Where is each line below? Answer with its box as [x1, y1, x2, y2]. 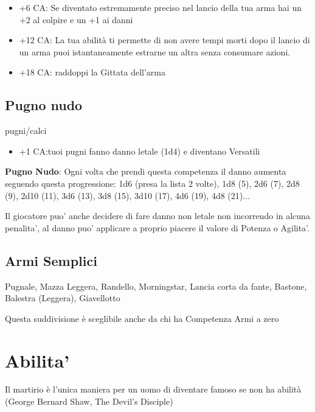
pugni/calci [5, 124, 47, 137]
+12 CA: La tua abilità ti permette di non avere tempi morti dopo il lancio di [19, 33, 310, 46]
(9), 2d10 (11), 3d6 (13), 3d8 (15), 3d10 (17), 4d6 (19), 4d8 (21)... [5, 189, 250, 201]
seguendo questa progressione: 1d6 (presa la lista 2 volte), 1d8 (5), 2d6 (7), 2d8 [5, 176, 300, 189]
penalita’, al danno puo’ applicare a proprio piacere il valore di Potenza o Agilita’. [5, 221, 310, 234]
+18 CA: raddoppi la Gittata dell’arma [19, 66, 165, 79]
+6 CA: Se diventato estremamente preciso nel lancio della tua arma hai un [19, 1, 302, 13]
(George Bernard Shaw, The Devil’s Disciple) [5, 395, 173, 408]
